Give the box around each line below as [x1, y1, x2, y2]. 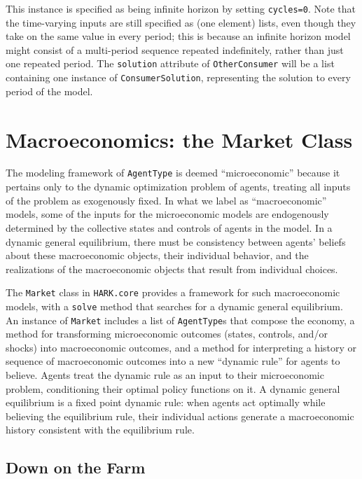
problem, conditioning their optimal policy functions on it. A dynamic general [6, 381, 340, 396]
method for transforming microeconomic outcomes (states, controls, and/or [6, 326, 328, 341]
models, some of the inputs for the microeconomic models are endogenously [6, 207, 329, 221]
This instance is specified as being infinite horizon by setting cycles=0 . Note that [6, 1, 356, 15]
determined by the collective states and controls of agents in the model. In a [6, 220, 333, 235]
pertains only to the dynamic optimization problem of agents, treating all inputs [6, 179, 351, 194]
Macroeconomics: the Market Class [6, 125, 353, 153]
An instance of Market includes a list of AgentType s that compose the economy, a [6, 312, 355, 327]
